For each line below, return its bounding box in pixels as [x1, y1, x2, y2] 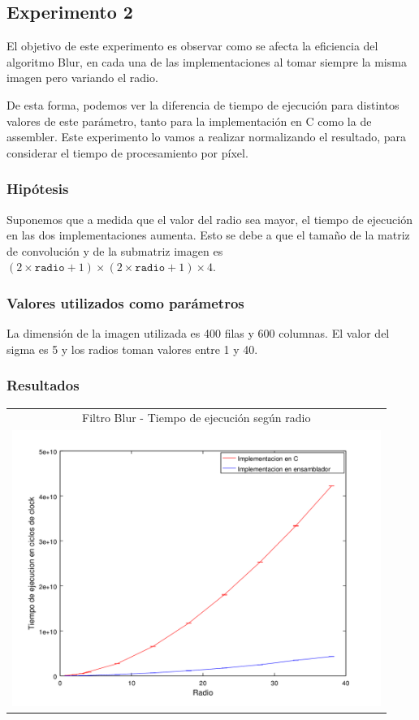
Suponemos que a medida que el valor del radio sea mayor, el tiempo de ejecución [6, 210, 413, 227]
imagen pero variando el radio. [6, 69, 158, 86]
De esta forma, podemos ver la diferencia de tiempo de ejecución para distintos [6, 96, 400, 113]
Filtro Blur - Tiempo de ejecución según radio [82, 409, 311, 426]
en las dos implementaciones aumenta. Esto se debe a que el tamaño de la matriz [6, 226, 410, 244]
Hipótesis [6, 179, 69, 199]
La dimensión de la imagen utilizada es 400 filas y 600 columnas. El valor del [6, 325, 390, 342]
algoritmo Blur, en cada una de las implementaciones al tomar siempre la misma [6, 53, 407, 70]
